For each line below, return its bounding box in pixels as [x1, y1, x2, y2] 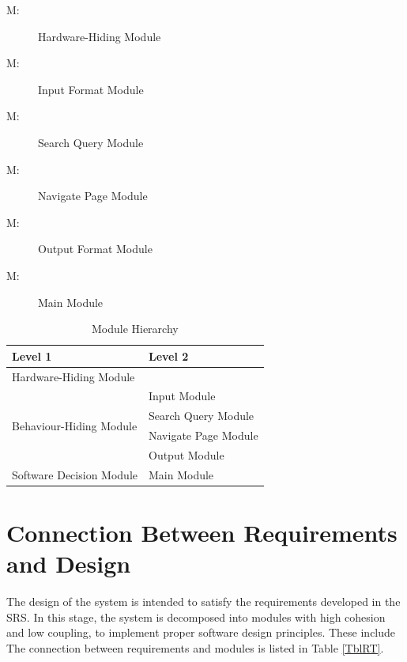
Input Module [148, 388, 216, 404]
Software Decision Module [12, 466, 138, 482]
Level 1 [12, 347, 52, 364]
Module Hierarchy [91, 320, 179, 337]
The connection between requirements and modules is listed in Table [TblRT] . [6, 639, 384, 656]
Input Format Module [38, 81, 144, 97]
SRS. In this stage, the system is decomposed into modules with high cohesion [6, 608, 386, 625]
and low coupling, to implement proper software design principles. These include [6, 624, 396, 641]
